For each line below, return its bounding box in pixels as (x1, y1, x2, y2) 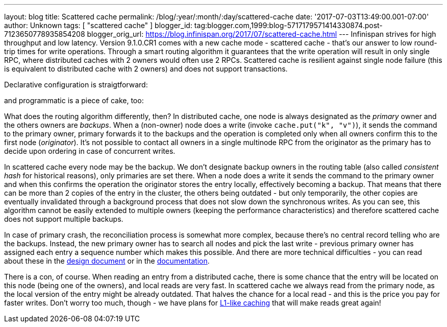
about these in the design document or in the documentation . (4, 256, 210, 265)
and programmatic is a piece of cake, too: (4, 96, 144, 105)
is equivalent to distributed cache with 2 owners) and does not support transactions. (4, 64, 288, 73)
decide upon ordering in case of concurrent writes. (4, 147, 176, 155)
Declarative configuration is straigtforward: (4, 80, 148, 89)
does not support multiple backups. (4, 215, 123, 223)
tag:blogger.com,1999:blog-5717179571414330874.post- (194, 21, 383, 30)
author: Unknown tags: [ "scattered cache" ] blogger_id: (4, 21, 192, 30)
